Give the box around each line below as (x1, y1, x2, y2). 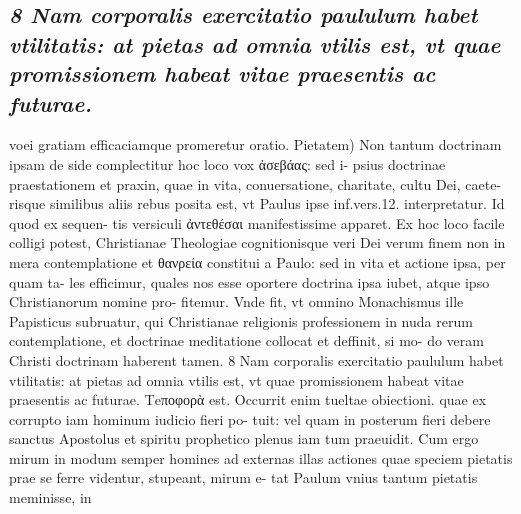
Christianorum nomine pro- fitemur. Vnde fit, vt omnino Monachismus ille (9, 291, 464, 312)
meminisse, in (9, 487, 92, 508)
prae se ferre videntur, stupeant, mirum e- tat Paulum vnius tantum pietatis (9, 467, 478, 488)
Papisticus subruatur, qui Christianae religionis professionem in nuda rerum (9, 310, 473, 331)
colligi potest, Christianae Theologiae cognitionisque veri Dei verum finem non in (9, 232, 506, 253)
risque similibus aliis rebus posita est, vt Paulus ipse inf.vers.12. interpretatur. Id (9, 193, 505, 214)
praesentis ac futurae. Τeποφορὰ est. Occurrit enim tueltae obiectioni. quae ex (9, 389, 487, 410)
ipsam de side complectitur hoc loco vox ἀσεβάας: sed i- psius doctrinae (9, 153, 446, 174)
